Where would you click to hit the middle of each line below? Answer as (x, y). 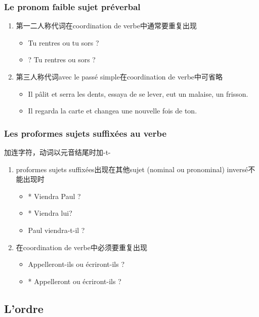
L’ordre (24, 308)
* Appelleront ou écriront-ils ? (75, 281)
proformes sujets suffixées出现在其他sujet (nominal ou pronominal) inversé (132, 169)
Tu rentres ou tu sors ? (63, 42)
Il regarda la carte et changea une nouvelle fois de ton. (113, 111)
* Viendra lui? (50, 213)
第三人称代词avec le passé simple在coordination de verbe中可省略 (119, 76)
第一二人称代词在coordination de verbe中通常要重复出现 (106, 26)
